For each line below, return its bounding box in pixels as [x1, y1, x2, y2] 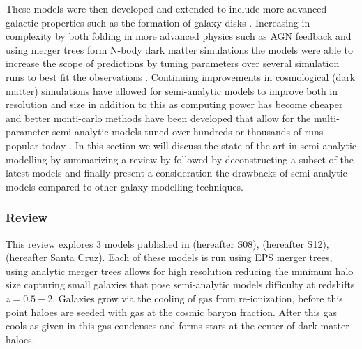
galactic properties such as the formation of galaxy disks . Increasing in [6, 15, 310, 29]
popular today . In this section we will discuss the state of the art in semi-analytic [6, 138, 357, 152]
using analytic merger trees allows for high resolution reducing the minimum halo [6, 263, 354, 278]
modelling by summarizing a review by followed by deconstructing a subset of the [6, 151, 354, 166]
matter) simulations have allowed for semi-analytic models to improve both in [6, 83, 338, 98]
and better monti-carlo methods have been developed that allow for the [6, 110, 311, 125]
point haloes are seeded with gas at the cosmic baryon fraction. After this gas [6, 304, 338, 319]
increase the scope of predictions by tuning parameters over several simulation [6, 56, 340, 70]
